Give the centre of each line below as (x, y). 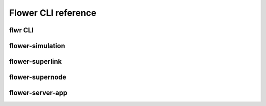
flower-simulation (37, 46)
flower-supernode (38, 77)
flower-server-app (38, 93)
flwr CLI (21, 30)
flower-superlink (35, 62)
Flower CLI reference (53, 13)
